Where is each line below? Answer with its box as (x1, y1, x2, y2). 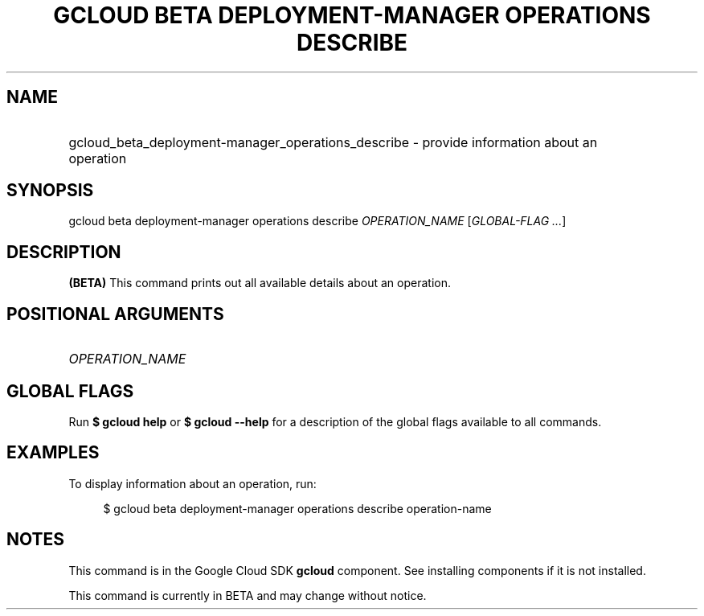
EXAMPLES (6, 442, 100, 463)
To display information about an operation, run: (68, 476, 317, 491)
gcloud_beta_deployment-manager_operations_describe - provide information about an (68, 133, 598, 150)
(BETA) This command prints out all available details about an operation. (68, 276, 451, 290)
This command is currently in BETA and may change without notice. (68, 588, 427, 602)
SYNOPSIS (6, 180, 94, 201)
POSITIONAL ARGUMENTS (6, 303, 224, 324)
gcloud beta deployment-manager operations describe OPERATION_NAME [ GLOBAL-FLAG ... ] (68, 214, 567, 228)
